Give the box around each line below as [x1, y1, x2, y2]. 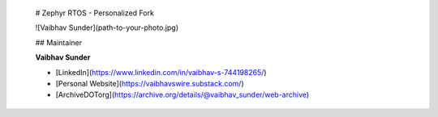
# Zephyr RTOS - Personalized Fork [35, 8, 154, 18]
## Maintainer [35, 37, 83, 48]
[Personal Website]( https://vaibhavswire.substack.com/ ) [55, 78, 245, 88]
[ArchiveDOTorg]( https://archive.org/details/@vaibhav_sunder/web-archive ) [55, 90, 310, 100]
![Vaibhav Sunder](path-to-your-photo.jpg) [35, 23, 178, 32]
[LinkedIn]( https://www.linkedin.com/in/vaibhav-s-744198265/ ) [55, 67, 267, 77]
